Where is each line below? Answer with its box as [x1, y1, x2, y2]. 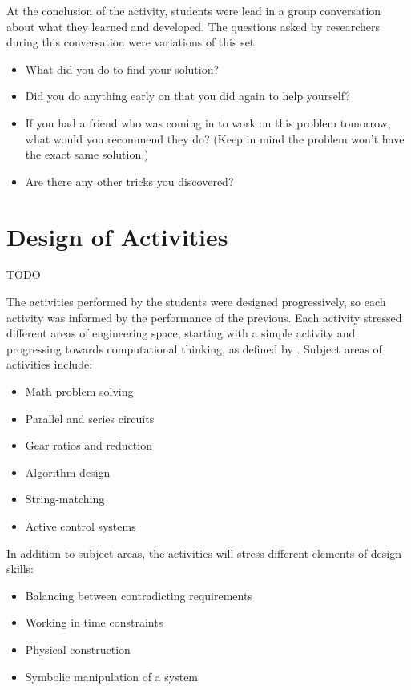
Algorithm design [25, 463, 111, 480]
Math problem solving [25, 383, 134, 400]
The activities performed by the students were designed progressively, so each [6, 293, 386, 310]
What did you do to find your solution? [25, 60, 220, 77]
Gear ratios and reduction [25, 437, 152, 454]
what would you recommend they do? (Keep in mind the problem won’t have [25, 130, 405, 147]
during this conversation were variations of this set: [6, 34, 258, 50]
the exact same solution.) [25, 146, 149, 163]
